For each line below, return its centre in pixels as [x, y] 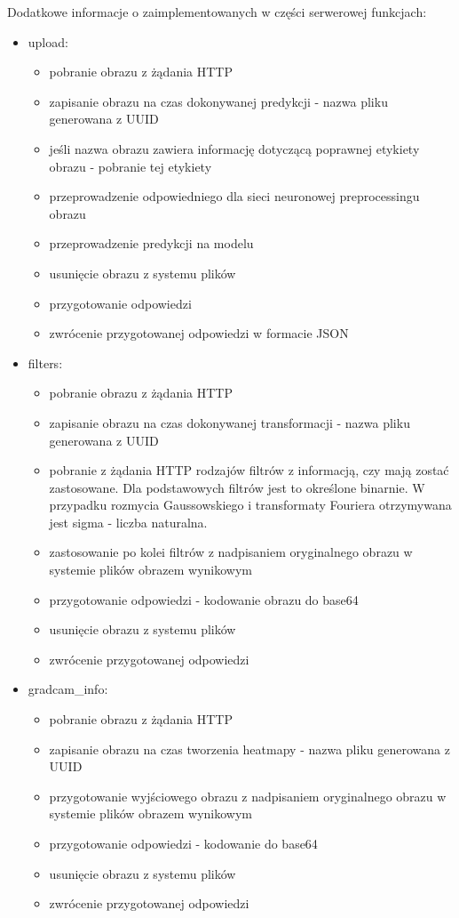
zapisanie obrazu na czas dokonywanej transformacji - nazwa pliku [229, 422]
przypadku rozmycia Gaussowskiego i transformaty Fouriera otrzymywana [250, 505]
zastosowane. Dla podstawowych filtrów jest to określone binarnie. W [237, 487]
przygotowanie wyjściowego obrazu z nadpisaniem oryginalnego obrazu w [248, 796]
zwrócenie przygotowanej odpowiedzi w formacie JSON [199, 333]
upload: [48, 41]
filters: [45, 362]
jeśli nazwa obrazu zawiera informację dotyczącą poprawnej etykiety [234, 148]
